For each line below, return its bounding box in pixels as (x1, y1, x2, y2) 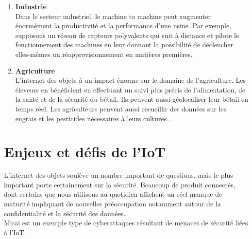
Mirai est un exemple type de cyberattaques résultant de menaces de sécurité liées (4, 218, 248, 228)
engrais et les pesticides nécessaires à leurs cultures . (15, 113, 171, 123)
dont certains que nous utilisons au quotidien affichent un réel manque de (4, 189, 222, 199)
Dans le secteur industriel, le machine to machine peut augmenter (15, 11, 211, 21)
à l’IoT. (4, 227, 26, 237)
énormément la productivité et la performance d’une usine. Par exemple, (15, 20, 231, 31)
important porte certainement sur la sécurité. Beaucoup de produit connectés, (4, 179, 235, 189)
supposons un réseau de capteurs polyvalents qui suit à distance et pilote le (15, 30, 239, 40)
